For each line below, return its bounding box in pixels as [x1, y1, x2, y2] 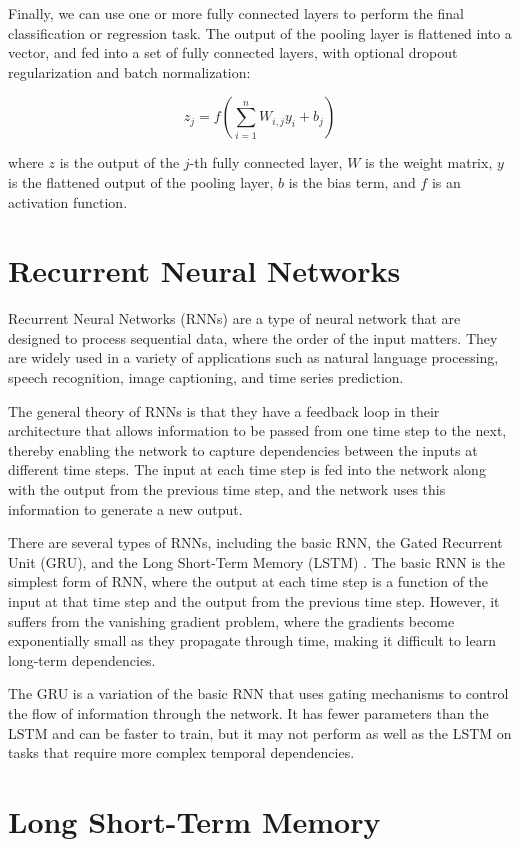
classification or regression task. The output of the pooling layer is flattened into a [8, 22, 512, 43]
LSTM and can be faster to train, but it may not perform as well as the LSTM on [8, 722, 512, 743]
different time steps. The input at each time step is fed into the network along [8, 459, 486, 480]
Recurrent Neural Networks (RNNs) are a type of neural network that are [8, 308, 461, 329]
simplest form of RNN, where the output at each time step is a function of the [8, 571, 489, 592]
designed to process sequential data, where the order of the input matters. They [8, 327, 498, 348]
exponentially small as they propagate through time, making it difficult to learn [8, 630, 496, 651]
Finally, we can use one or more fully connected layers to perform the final [8, 3, 464, 23]
